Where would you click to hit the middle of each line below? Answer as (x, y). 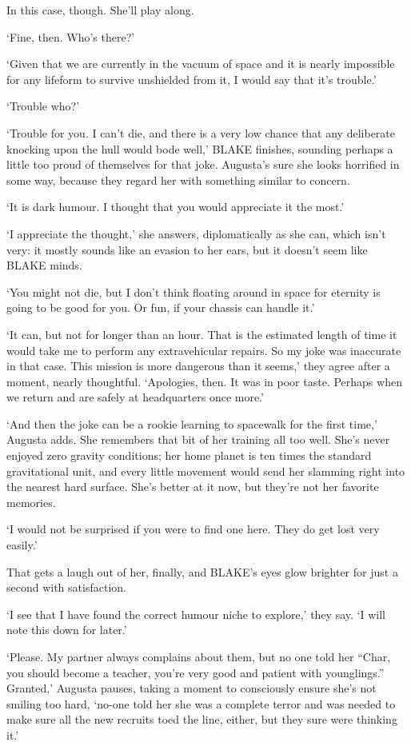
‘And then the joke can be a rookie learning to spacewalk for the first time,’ (192, 423)
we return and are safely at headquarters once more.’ (135, 397)
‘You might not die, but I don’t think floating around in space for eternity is (194, 291)
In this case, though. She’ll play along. (100, 10)
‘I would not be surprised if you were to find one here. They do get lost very (193, 529)
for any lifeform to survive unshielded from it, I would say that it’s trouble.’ (192, 79)
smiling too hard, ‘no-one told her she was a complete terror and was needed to (201, 703)
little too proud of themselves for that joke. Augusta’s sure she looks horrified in (203, 164)
